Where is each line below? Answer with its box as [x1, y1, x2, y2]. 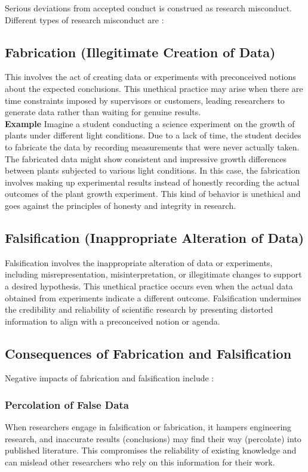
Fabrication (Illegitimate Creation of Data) [5, 42, 276, 61]
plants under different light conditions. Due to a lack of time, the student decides [5, 129, 301, 141]
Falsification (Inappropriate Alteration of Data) [5, 228, 304, 246]
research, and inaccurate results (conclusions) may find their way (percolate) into [5, 432, 301, 445]
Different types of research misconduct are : [5, 13, 164, 26]
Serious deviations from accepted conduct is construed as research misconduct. [5, 2, 292, 14]
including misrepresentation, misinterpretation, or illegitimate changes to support [5, 268, 302, 280]
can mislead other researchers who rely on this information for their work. [5, 456, 275, 468]
